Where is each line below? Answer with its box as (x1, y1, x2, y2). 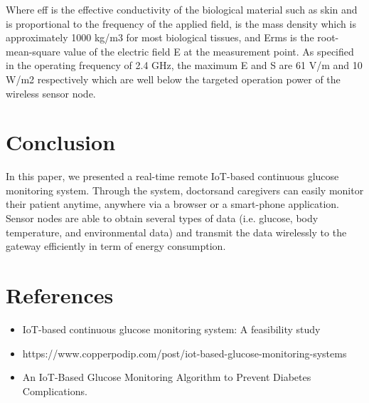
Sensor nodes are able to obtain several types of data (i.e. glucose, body (6, 211, 319, 226)
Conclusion (6, 127, 116, 157)
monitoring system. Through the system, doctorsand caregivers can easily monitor (6, 182, 364, 197)
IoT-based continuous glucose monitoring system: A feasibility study (22, 321, 321, 336)
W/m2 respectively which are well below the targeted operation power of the (6, 71, 341, 86)
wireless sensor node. (6, 85, 96, 100)
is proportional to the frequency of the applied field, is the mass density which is (6, 16, 356, 31)
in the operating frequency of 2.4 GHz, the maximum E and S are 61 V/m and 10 (6, 58, 363, 73)
